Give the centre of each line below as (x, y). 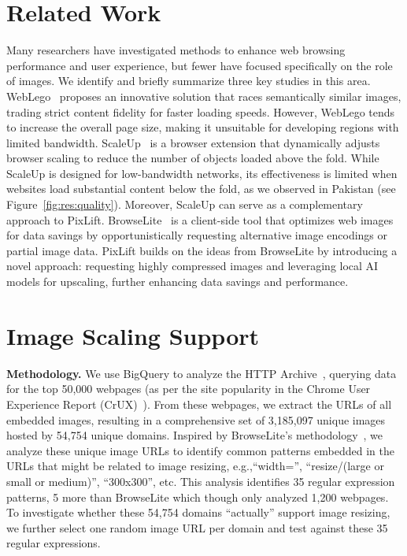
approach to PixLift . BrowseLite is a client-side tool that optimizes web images (200, 219)
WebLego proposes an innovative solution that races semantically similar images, (204, 96)
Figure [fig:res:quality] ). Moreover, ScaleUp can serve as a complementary (185, 204)
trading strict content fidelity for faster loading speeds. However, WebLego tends (201, 111)
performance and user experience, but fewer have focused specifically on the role (200, 65)
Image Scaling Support (133, 335)
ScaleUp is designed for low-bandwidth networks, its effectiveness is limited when (202, 173)
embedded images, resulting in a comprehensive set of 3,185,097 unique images (196, 419)
